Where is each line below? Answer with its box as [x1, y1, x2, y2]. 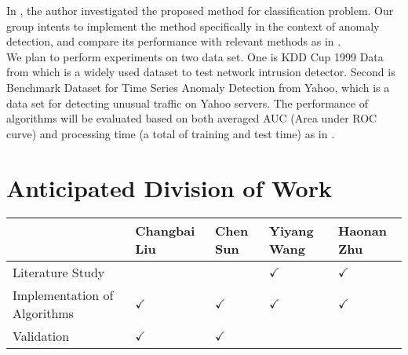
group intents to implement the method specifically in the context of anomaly [6, 17, 380, 34]
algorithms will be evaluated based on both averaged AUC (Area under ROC [6, 110, 377, 126]
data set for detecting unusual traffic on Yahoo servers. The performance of [6, 94, 368, 111]
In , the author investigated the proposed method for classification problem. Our [6, 2, 394, 18]
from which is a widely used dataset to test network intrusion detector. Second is [6, 64, 395, 80]
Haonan [338, 221, 387, 240]
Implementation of [13, 286, 114, 305]
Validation [13, 327, 70, 346]
